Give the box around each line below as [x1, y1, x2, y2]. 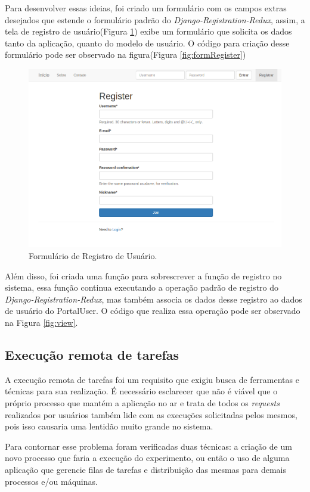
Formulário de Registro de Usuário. [29, 250, 157, 261]
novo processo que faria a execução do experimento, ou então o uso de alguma [5, 451, 290, 464]
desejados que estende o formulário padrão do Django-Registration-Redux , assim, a [5, 13, 305, 26]
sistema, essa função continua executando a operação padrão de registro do [5, 281, 279, 294]
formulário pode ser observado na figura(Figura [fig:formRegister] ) [5, 48, 246, 61]
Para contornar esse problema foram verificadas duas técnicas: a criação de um [5, 440, 292, 452]
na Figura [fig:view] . [5, 316, 78, 328]
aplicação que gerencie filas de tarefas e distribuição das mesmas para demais [5, 463, 286, 475]
